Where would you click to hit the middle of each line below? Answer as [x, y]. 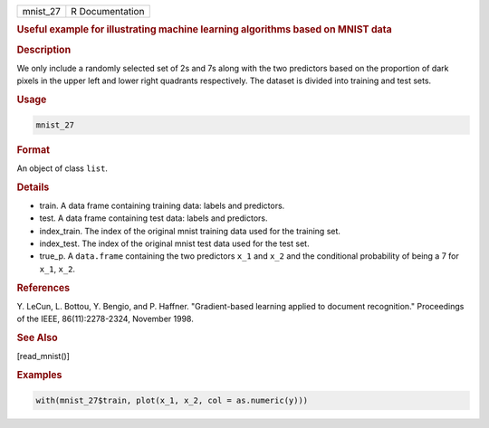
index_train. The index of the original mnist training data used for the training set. [190, 231]
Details [33, 187]
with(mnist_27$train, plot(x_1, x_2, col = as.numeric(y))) [172, 400]
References [43, 288]
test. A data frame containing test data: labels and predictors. [153, 218]
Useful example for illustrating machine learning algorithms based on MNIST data [205, 30]
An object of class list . [62, 168]
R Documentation [108, 11]
